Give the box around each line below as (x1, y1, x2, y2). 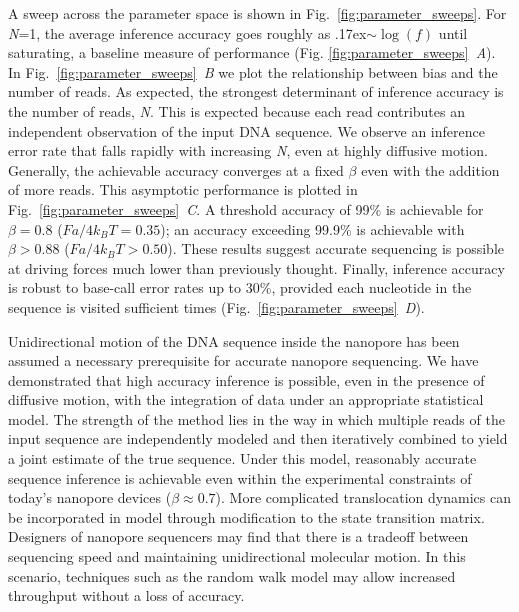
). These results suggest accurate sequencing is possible (167, 238, 505, 259)
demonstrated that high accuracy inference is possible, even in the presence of (8, 369, 485, 390)
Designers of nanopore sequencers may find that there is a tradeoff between (8, 526, 469, 547)
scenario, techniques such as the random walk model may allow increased (8, 565, 456, 586)
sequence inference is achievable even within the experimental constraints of (8, 467, 472, 488)
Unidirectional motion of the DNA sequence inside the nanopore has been (8, 330, 460, 351)
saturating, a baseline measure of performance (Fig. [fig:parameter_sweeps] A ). (8, 42, 496, 63)
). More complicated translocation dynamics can (215, 487, 511, 508)
